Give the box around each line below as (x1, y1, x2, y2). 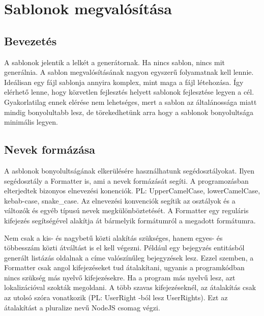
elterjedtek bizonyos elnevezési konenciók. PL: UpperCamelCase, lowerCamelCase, (4, 185, 260, 196)
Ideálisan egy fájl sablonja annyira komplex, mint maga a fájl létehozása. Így (4, 76, 244, 87)
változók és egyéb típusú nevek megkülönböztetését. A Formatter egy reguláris (4, 205, 249, 216)
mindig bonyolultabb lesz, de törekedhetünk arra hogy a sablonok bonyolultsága (4, 106, 254, 117)
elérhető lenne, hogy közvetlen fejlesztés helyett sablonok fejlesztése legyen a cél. (4, 87, 254, 97)
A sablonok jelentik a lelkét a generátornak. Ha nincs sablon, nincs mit (4, 56, 225, 67)
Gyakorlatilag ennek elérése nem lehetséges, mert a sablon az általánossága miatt (4, 96, 257, 107)
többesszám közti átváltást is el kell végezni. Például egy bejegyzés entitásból (4, 242, 245, 253)
